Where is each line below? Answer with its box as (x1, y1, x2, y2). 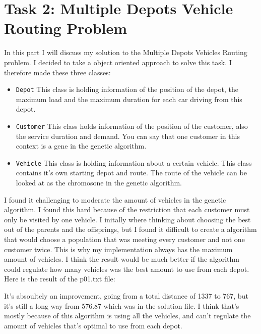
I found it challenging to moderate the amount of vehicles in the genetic (4, 194, 226, 205)
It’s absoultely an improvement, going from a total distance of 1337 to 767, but (4, 290, 248, 301)
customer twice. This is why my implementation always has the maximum (4, 244, 233, 254)
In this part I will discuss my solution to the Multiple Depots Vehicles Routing (4, 47, 247, 58)
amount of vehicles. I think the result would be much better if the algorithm (4, 254, 239, 264)
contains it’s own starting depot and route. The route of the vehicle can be (16, 167, 247, 178)
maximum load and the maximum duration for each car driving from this (16, 93, 242, 104)
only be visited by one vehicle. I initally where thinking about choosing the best (4, 214, 251, 224)
